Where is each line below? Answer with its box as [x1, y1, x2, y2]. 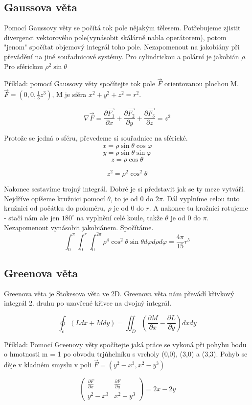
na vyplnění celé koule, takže [76, 212, 163, 222]
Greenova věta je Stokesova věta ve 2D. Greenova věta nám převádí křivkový [4, 288, 234, 298]
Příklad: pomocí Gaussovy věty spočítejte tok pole [4, 78, 155, 89]
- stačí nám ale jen [4, 212, 60, 222]
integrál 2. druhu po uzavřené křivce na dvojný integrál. [4, 298, 172, 308]
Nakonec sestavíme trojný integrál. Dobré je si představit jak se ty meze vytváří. [4, 184, 245, 194]
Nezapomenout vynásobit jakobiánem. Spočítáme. [4, 222, 154, 232]
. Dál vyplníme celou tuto [162, 193, 240, 203]
